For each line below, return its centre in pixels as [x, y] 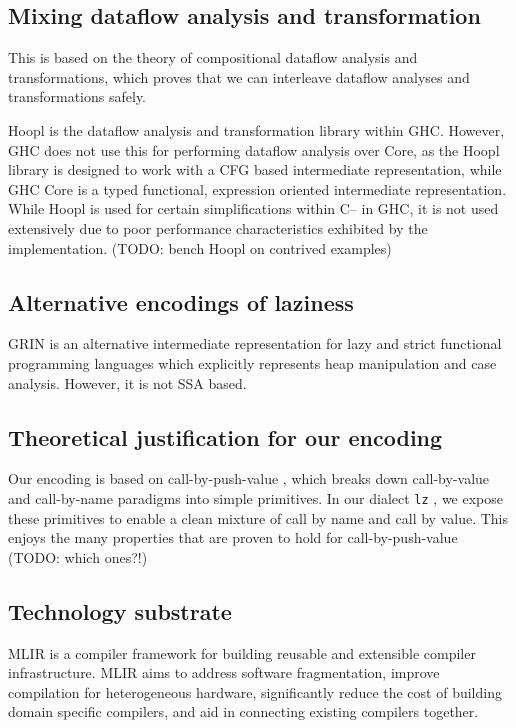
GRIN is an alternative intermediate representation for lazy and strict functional [255, 343]
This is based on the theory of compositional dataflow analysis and [213, 57]
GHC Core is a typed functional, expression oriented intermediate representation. [257, 188]
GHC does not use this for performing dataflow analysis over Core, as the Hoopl [254, 149]
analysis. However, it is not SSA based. [127, 382]
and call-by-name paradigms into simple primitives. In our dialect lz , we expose [256, 497]
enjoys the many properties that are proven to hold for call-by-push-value [233, 537]
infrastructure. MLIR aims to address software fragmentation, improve [224, 672]
